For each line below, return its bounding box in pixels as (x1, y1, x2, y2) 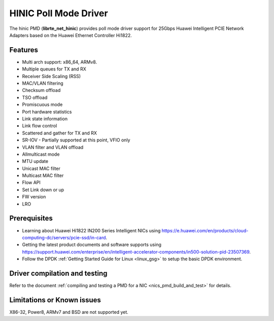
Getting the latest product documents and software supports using (22, 241, 162, 248)
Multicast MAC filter (22, 172, 64, 179)
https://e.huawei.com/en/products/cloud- (161, 227, 249, 233)
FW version (22, 194, 46, 200)
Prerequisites (9, 214, 53, 223)
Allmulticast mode (22, 151, 60, 157)
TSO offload (22, 94, 48, 100)
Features (9, 46, 38, 54)
